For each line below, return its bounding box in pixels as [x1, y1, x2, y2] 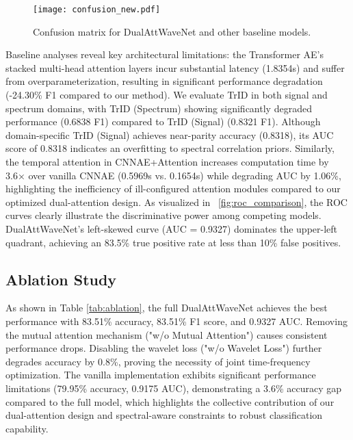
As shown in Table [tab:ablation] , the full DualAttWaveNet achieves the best [5, 300, 328, 315]
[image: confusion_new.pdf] [33, 5, 161, 14]
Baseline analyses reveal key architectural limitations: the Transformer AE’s [5, 47, 324, 62]
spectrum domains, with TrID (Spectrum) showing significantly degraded [5, 101, 312, 115]
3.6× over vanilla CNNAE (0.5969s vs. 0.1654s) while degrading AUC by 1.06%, [5, 168, 341, 182]
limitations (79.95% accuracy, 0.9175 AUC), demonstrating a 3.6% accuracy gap [5, 380, 342, 395]
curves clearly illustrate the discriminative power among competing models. [5, 208, 322, 222]
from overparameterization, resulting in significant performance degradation [5, 74, 323, 88]
